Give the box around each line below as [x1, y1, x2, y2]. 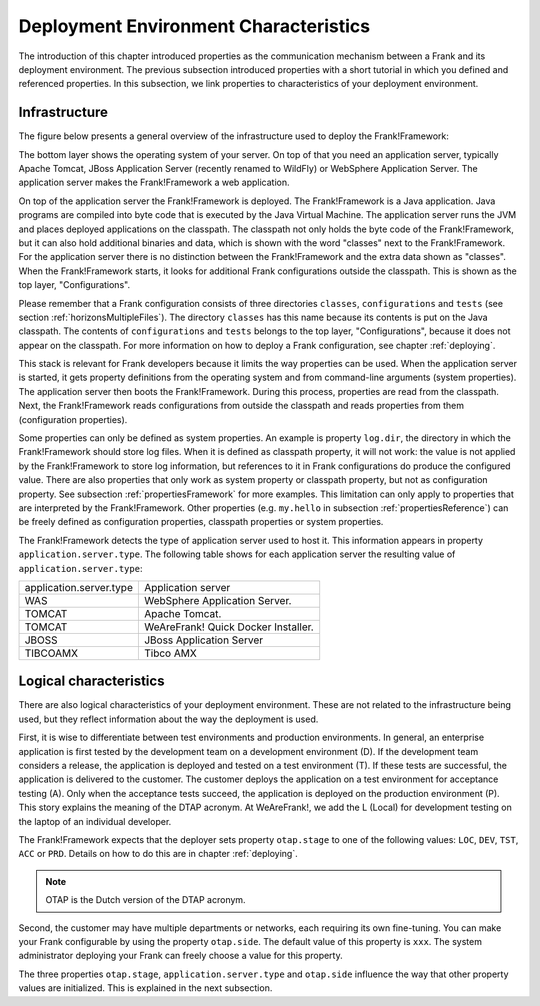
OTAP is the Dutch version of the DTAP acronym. [45, 894, 246, 906]
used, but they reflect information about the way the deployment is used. [18, 713, 319, 725]
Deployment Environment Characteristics [18, 15, 371, 37]
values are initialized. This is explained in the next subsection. [18, 982, 273, 994]
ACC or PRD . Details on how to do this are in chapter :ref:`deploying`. [18, 848, 299, 860]
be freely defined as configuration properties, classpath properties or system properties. [18, 516, 384, 528]
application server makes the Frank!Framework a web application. [18, 176, 290, 189]
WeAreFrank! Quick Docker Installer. [143, 620, 314, 634]
